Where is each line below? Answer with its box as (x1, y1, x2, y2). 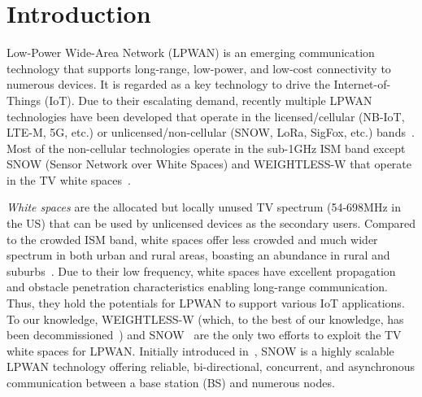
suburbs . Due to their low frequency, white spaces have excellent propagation (7, 262, 396, 279)
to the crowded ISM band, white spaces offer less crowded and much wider (7, 230, 378, 247)
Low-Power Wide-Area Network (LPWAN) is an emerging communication (7, 44, 375, 61)
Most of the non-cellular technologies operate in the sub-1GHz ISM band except (7, 139, 406, 156)
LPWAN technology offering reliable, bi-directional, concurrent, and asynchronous (7, 358, 415, 375)
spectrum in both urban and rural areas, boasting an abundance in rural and (7, 246, 390, 264)
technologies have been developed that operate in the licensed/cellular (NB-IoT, (7, 107, 405, 124)
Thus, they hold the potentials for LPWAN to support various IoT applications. (7, 294, 405, 312)
